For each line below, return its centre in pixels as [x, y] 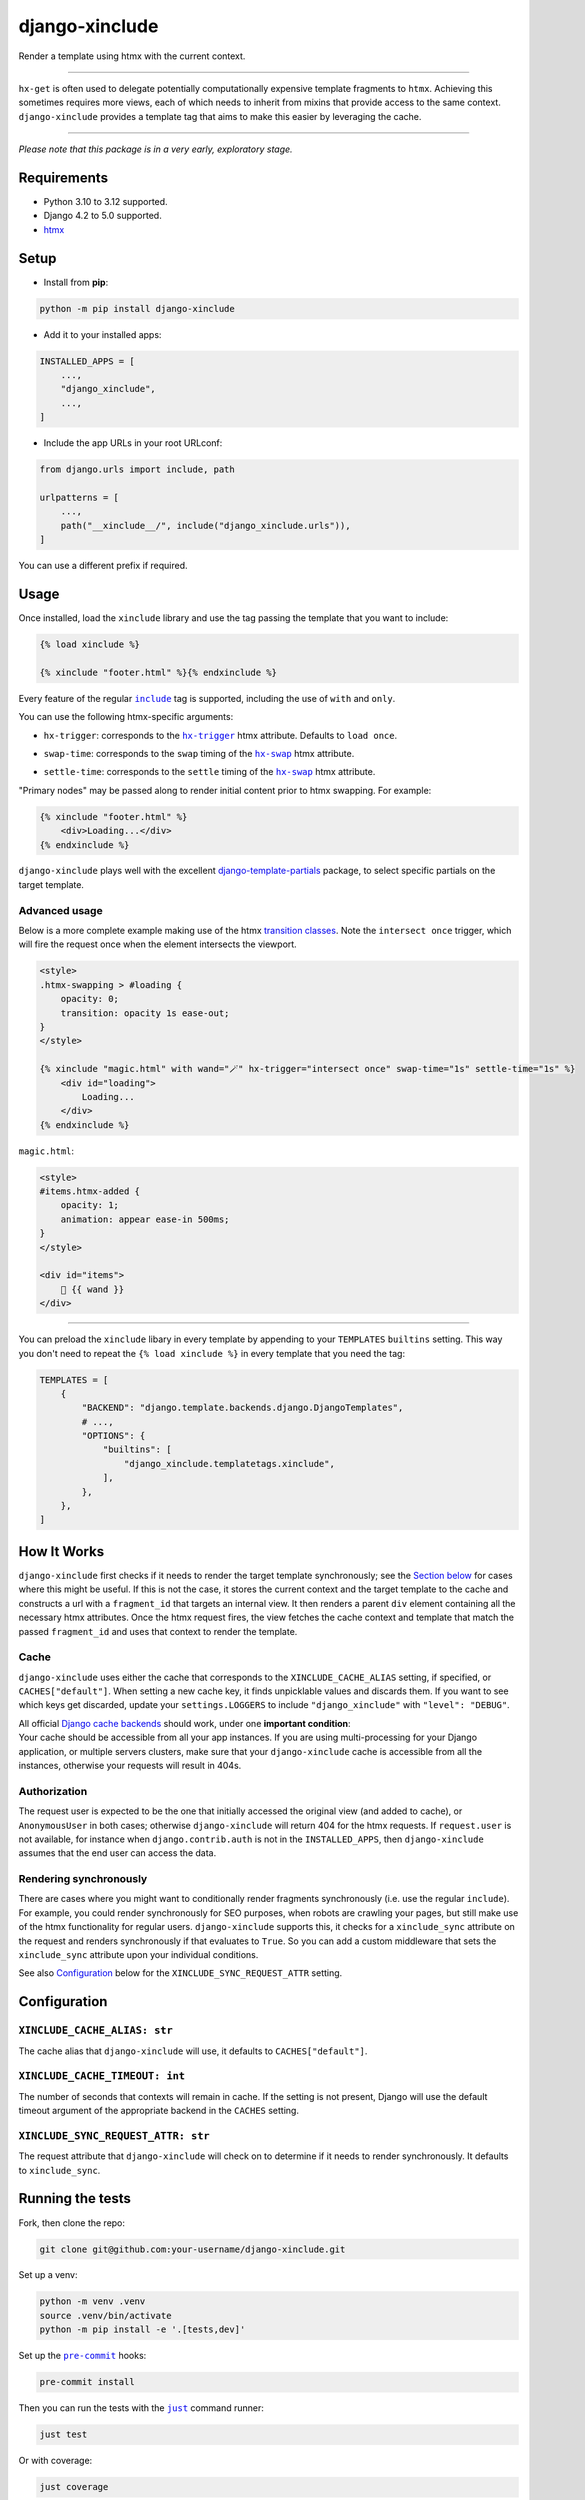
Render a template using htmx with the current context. [132, 56]
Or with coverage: [55, 2461]
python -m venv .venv [92, 2301]
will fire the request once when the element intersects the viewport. [157, 944]
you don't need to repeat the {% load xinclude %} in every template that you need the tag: [211, 1353]
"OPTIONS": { [113, 1436]
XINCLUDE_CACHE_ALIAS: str [96, 2030]
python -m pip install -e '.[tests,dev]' [142, 2329]
